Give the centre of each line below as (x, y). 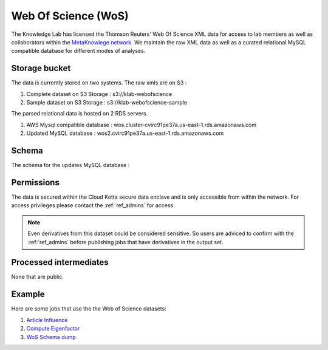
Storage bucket (41, 68)
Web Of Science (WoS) (70, 16)
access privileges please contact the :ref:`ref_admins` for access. (93, 205)
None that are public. (37, 277)
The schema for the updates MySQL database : (70, 165)
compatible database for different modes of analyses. (78, 51)
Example (28, 294)
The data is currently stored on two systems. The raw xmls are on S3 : (99, 83)
